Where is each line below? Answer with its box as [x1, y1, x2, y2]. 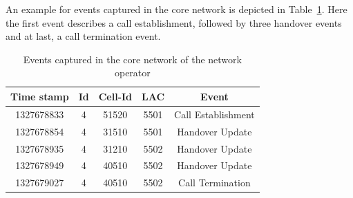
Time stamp [10, 89, 69, 103]
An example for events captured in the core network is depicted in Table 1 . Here [6, 2, 347, 16]
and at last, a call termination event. [6, 29, 161, 43]
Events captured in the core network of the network [23, 52, 242, 66]
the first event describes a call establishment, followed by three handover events [6, 15, 342, 30]
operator [114, 65, 151, 80]
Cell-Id [98, 89, 133, 103]
